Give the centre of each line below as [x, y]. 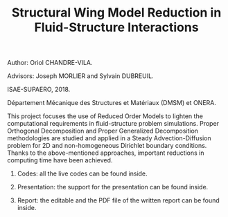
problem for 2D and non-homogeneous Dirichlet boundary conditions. [107, 146]
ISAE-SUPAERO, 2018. [39, 89]
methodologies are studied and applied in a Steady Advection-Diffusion [109, 138]
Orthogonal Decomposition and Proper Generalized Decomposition [103, 131]
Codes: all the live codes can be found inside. [82, 173]
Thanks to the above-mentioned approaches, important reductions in [106, 153]
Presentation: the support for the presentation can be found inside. [113, 187]
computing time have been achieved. [60, 160]
